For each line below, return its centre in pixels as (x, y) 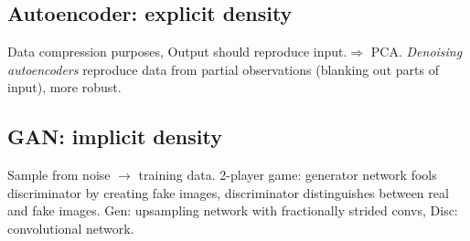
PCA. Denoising (417, 52)
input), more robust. (64, 87)
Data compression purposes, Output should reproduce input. (177, 52)
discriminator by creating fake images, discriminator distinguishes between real (228, 192)
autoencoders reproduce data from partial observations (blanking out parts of (223, 69)
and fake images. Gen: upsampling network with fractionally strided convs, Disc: (233, 210)
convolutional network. (71, 228)
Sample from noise (59, 175)
